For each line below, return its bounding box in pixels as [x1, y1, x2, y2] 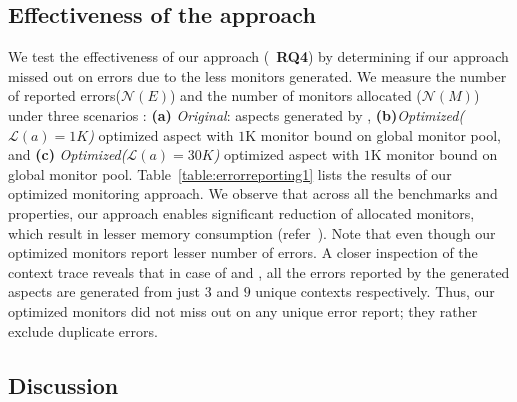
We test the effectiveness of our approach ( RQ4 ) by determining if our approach [8, 46, 509, 67]
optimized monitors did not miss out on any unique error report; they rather [8, 300, 478, 321]
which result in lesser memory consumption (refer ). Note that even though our [8, 222, 496, 243]
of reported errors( [8, 85, 122, 106]
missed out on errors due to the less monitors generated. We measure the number [8, 65, 507, 86]
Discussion [8, 369, 119, 400]
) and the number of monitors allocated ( [170, 85, 422, 106]
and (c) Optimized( [8, 144, 127, 165]
